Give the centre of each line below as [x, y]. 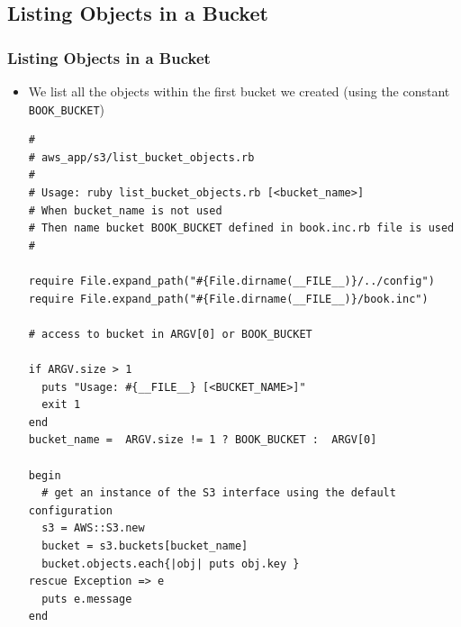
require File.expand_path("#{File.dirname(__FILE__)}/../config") [231, 281]
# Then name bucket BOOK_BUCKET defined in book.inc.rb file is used [241, 228]
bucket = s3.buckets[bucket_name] [145, 545]
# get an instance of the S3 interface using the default [219, 493]
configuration [70, 510]
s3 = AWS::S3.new [93, 528]
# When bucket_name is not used [125, 210]
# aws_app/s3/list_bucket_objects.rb [141, 157]
